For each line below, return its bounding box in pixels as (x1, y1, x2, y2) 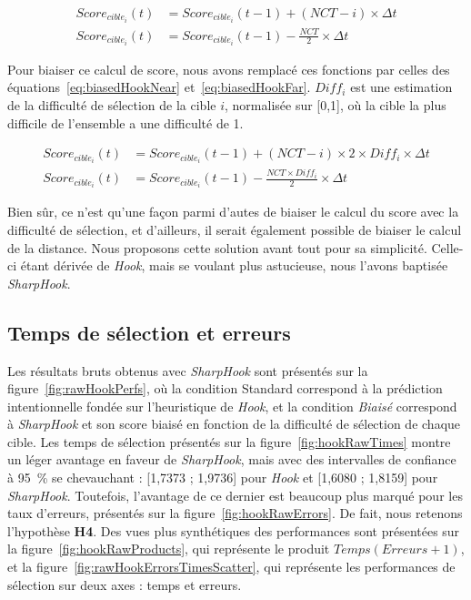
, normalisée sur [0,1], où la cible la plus (225, 95, 446, 114)
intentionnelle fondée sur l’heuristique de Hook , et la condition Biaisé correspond (7, 396, 457, 415)
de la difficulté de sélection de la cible (7, 95, 216, 114)
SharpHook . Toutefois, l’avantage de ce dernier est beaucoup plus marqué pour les (7, 485, 463, 504)
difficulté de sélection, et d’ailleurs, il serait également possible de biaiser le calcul (7, 219, 462, 239)
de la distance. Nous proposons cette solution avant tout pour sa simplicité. (7, 238, 427, 257)
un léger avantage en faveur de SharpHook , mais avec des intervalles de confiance (7, 450, 456, 469)
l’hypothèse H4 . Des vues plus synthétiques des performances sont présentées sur (7, 521, 460, 540)
